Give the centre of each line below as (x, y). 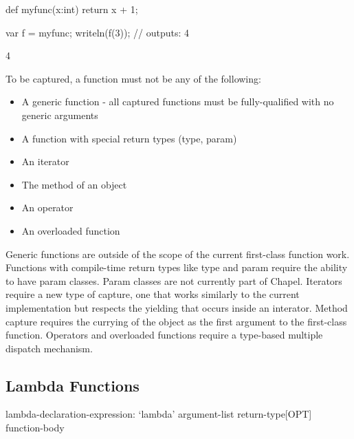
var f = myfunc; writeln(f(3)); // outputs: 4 (97, 32)
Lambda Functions (73, 385)
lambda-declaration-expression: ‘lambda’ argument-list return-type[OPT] (159, 414)
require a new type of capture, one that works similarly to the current (153, 294)
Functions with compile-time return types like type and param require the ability (177, 267)
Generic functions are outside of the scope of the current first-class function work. (178, 254)
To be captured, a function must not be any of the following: (133, 78)
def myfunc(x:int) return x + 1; (72, 9)
